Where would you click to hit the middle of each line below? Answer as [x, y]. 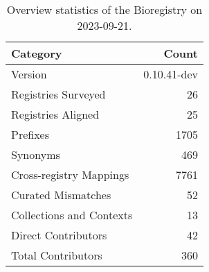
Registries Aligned [55, 114]
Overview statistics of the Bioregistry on [104, 9]
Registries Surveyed [58, 94]
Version [29, 74]
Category [37, 53]
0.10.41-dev [171, 74]
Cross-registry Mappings [70, 175]
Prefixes [30, 134]
